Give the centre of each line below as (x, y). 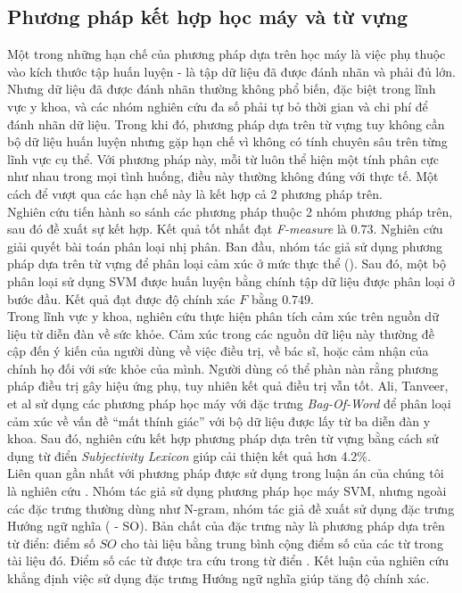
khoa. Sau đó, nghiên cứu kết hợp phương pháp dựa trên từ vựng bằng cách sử (223, 438)
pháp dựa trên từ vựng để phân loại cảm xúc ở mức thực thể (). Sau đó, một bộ (227, 264)
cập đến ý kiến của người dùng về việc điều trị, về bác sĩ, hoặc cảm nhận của (218, 351)
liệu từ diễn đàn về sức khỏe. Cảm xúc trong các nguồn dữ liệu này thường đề (221, 333)
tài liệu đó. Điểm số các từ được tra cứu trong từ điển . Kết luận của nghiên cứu (228, 560)
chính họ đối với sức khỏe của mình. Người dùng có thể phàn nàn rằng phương (223, 368)
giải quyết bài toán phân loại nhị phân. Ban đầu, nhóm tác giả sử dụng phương (225, 246)
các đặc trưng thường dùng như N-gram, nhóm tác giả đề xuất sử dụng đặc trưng (231, 508)
